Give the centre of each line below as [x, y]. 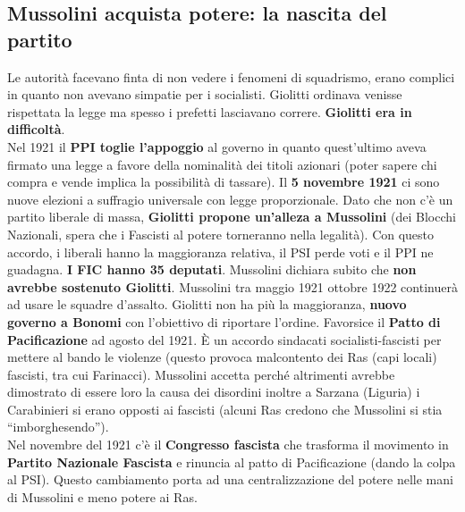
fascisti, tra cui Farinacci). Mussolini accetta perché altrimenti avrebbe [201, 374]
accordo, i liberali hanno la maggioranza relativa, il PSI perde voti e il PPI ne [220, 252]
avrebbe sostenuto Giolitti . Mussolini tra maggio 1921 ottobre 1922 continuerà [232, 286]
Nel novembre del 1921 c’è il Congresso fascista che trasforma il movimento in [228, 445]
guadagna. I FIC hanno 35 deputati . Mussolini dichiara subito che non [212, 269]
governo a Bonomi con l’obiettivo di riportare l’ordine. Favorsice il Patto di [224, 321]
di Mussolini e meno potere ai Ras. [102, 496]
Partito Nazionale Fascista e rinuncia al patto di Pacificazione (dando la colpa [232, 462]
